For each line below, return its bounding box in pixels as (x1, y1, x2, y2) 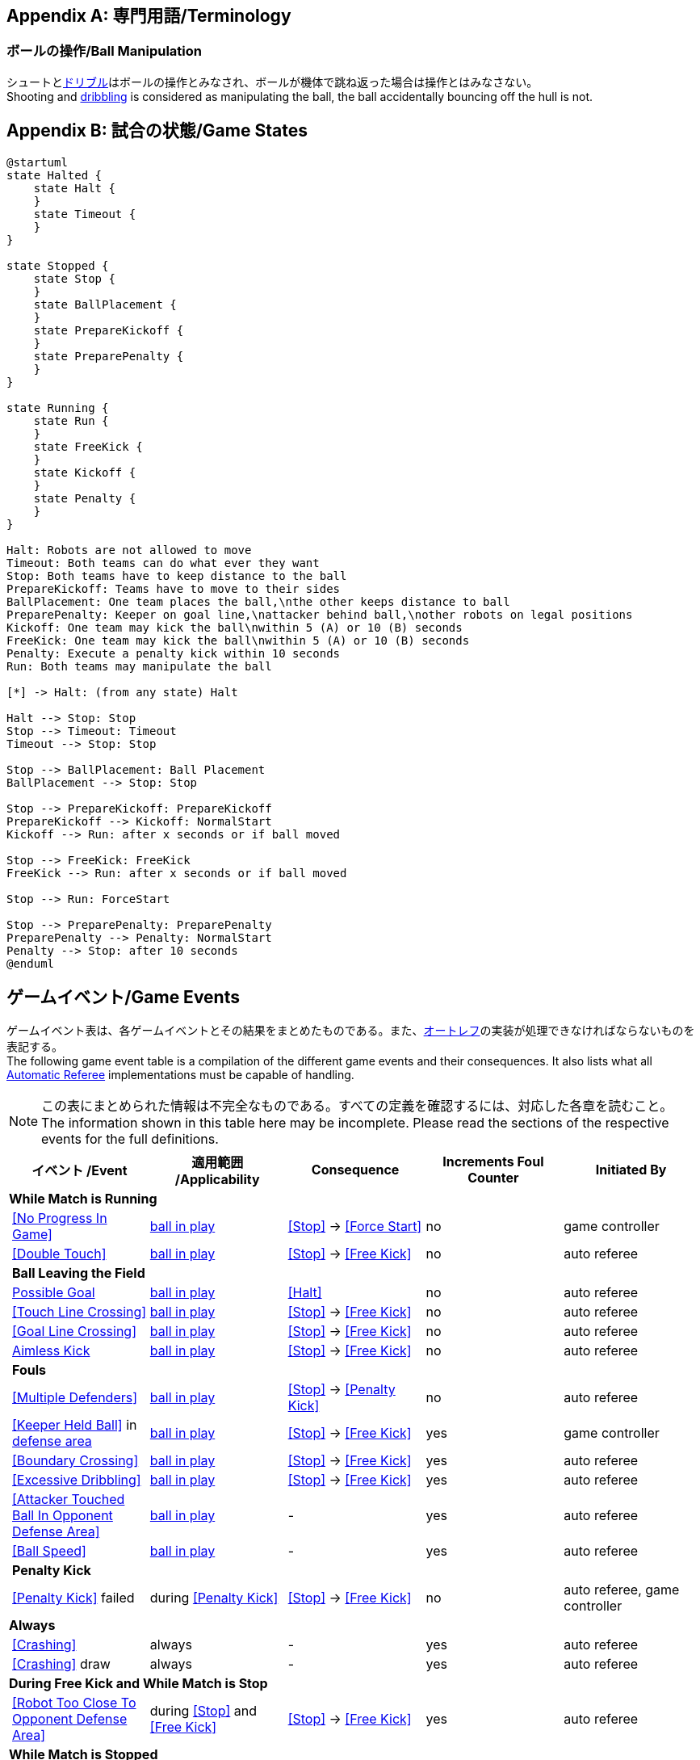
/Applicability (174, 1171, 260, 1188)
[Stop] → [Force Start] (287, 1218, 422, 1235)
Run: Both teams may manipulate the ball (6, 659, 272, 673)
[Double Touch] (12, 1245, 107, 1262)
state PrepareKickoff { (33, 323, 184, 337)
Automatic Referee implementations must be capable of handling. (6, 1068, 354, 1082)
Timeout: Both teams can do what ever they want (6, 556, 320, 569)
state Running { (6, 401, 109, 414)
